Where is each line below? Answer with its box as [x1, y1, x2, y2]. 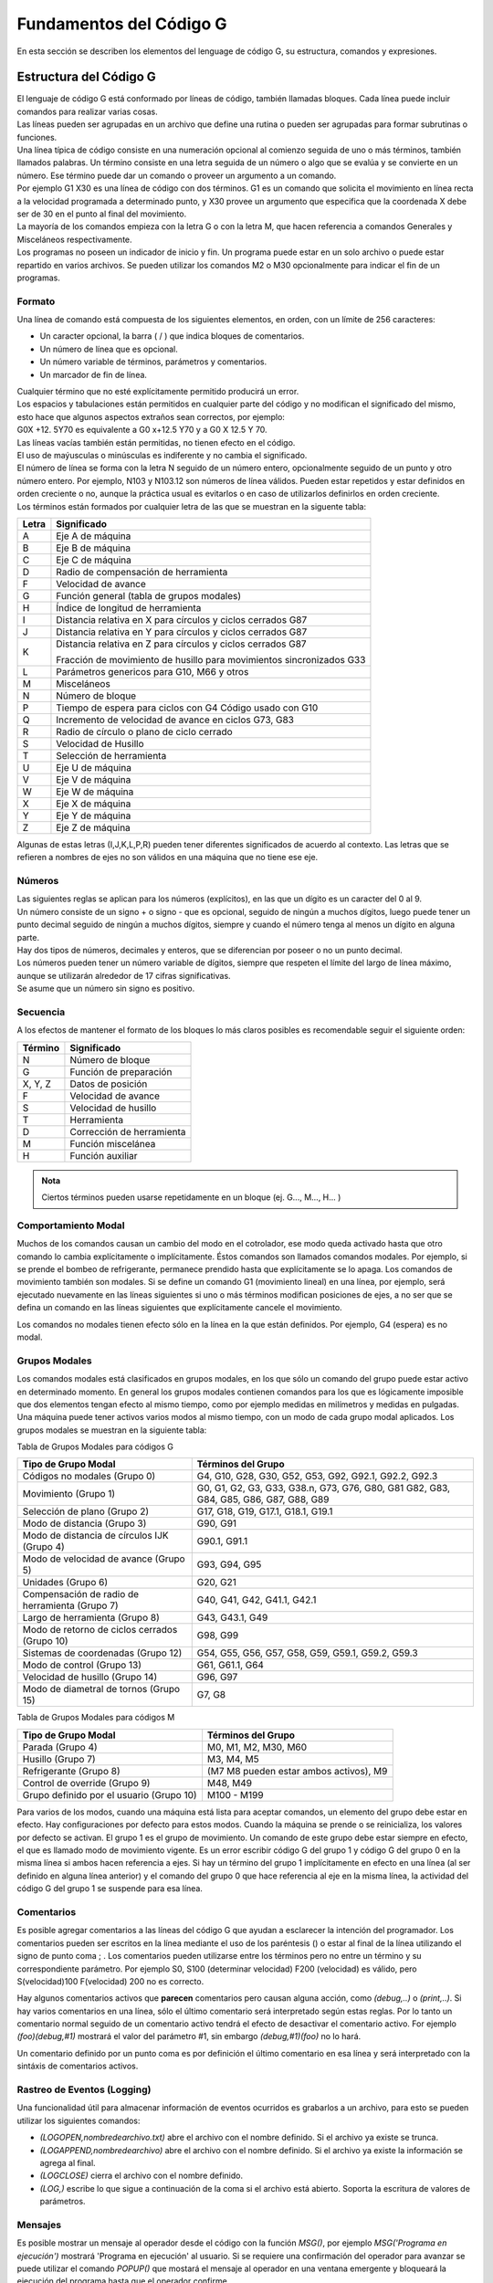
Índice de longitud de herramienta [56, 601, 202, 614]
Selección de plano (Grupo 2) [22, 1505, 150, 1518]
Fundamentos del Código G [16, 14, 227, 34]
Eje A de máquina [56, 530, 131, 542]
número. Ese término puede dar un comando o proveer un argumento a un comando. [16, 170, 337, 181]
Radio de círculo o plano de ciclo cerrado [56, 725, 233, 738]
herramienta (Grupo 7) [22, 1599, 119, 1612]
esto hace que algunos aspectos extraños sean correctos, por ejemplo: [16, 411, 285, 422]
